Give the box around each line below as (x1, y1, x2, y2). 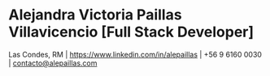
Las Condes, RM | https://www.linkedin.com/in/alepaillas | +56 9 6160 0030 (8, 49, 263, 59)
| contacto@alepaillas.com (8, 58, 98, 68)
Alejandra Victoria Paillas (8, 6, 182, 24)
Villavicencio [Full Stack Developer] (8, 23, 255, 41)
